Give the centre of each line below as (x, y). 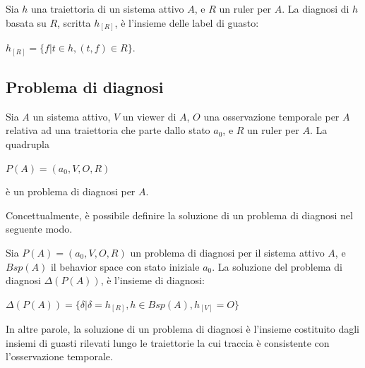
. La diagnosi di (316, 8)
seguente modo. (39, 229)
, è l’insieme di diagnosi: (152, 280)
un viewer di (149, 116)
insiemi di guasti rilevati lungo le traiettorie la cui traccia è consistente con (168, 342)
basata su (26, 22)
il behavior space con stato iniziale (125, 266)
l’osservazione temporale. (59, 356)
